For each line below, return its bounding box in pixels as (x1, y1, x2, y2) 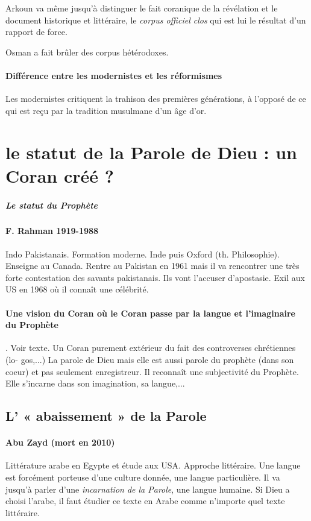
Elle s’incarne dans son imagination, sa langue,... (5, 377, 185, 390)
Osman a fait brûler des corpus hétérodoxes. (5, 45, 169, 58)
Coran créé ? (5, 163, 114, 188)
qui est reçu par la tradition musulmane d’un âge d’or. (5, 104, 207, 116)
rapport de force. (5, 25, 68, 38)
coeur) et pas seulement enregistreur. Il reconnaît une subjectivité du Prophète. (5, 365, 299, 377)
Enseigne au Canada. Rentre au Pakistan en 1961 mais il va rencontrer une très (5, 259, 300, 272)
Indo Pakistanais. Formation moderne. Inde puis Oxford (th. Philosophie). (5, 247, 280, 260)
